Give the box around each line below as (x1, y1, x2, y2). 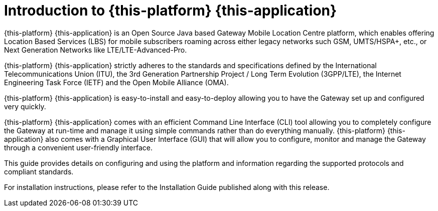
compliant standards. (4, 167, 74, 176)
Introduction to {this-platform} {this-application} (4, 2, 337, 19)
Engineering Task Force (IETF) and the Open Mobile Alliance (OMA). (4, 78, 229, 87)
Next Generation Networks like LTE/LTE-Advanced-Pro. (4, 45, 187, 54)
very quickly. (4, 102, 46, 111)
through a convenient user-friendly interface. (4, 143, 153, 152)
